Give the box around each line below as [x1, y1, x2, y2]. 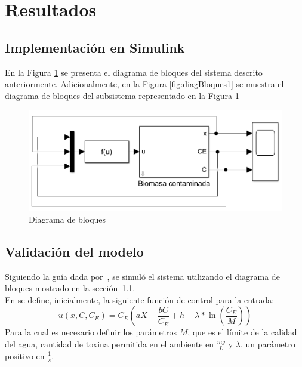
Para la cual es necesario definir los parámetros [5, 326, 177, 338]
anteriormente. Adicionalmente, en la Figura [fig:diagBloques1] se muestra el [5, 78, 284, 90]
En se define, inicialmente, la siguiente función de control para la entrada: [5, 293, 275, 306]
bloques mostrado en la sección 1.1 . [5, 282, 135, 294]
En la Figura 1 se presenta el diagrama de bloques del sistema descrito [5, 66, 263, 78]
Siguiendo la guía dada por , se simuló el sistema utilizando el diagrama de [5, 270, 280, 282]
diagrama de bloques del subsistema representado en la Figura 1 [5, 89, 239, 101]
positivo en [5, 349, 45, 362]
